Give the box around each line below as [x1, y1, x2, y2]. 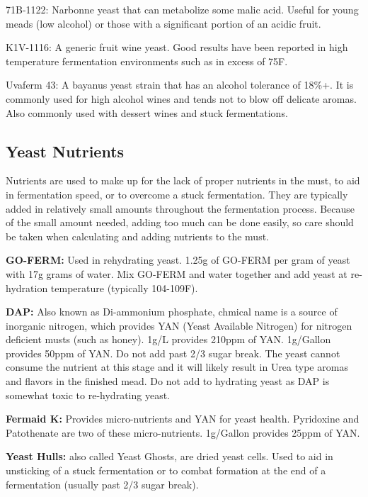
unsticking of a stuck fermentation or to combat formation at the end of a [6, 463, 326, 478]
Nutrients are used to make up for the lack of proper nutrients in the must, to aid [6, 173, 360, 188]
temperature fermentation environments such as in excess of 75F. [6, 53, 288, 68]
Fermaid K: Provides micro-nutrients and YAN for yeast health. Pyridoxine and [6, 411, 360, 426]
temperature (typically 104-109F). [50, 280, 198, 295]
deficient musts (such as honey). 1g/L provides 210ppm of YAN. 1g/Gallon [6, 332, 331, 347]
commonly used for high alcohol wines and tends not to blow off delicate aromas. [6, 91, 357, 106]
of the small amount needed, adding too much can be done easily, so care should [6, 215, 354, 230]
